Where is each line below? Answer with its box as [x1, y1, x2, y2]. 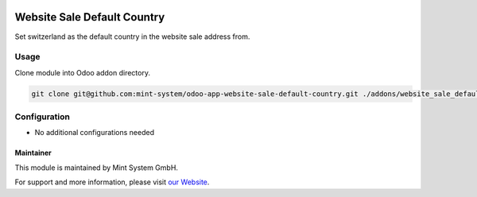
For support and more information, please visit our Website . [14, 177, 210, 187]
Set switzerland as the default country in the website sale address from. [14, 32, 250, 41]
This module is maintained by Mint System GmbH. [14, 163, 179, 172]
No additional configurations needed [34, 128, 155, 137]
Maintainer [14, 148, 52, 158]
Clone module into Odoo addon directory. [14, 68, 151, 77]
